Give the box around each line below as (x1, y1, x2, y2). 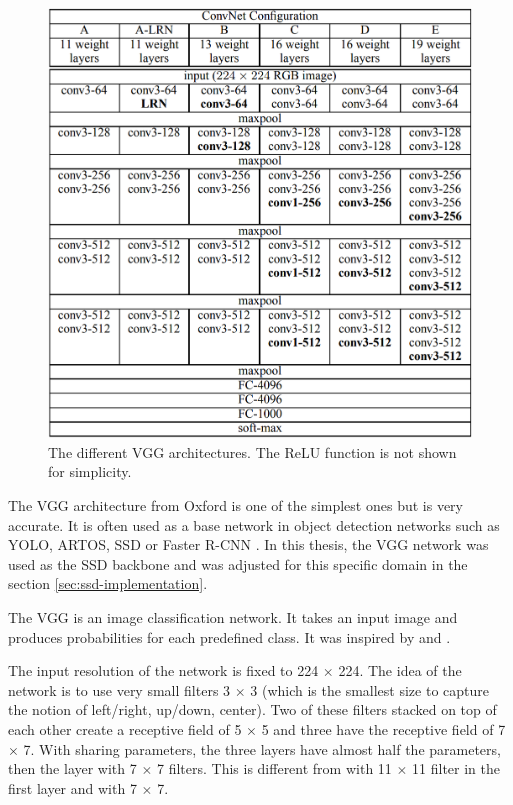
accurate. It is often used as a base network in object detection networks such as (8, 514, 500, 535)
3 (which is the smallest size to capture (250, 679, 489, 700)
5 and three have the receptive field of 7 (261, 719, 506, 740)
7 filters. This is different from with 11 (156, 758, 392, 779)
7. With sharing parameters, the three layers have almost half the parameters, (23, 738, 501, 759)
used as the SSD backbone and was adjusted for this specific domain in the (8, 553, 468, 574)
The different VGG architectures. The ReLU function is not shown (48, 441, 457, 462)
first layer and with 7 (8, 777, 137, 798)
